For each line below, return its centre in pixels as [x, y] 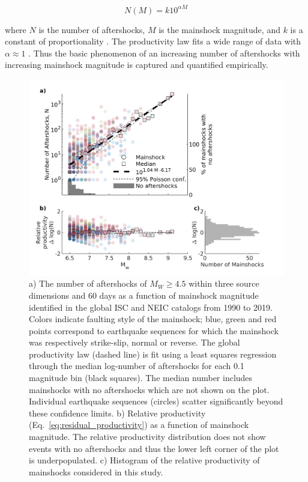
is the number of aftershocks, [92, 29]
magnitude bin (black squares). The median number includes [141, 378]
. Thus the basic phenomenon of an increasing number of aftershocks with [164, 53]
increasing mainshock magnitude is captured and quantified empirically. [137, 65]
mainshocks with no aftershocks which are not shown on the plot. [149, 389]
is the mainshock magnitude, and [219, 29]
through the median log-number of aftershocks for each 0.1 [137, 366]
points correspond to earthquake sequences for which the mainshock [154, 330]
